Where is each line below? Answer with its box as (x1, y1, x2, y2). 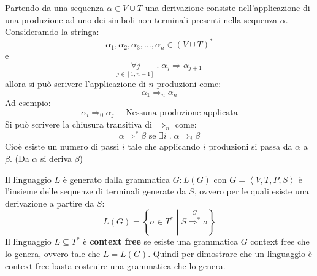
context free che (250, 235, 310, 248)
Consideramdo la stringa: (5, 25, 99, 38)
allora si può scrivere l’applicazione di (5, 77, 146, 90)
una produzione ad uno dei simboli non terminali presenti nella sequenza (5, 13, 278, 26)
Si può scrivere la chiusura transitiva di (5, 118, 152, 131)
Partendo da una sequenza (5, 1, 104, 13)
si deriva (40, 151, 72, 164)
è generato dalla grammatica (63, 172, 170, 185)
